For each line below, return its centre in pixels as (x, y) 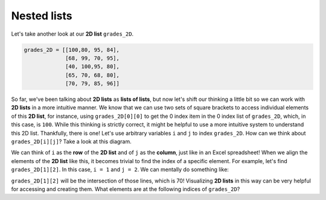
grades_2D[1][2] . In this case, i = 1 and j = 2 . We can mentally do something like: (120, 170)
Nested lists (42, 16)
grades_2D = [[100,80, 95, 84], (72, 50)
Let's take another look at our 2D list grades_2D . (72, 34)
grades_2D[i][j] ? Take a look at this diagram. (72, 141)
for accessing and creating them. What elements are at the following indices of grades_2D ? (126, 189)
